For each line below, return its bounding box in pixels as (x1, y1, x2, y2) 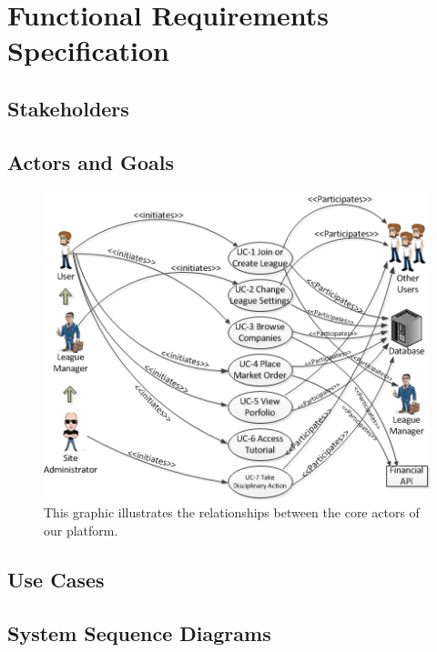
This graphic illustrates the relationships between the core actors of (44, 503, 420, 522)
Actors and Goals (7, 147, 174, 176)
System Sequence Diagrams (7, 618, 271, 647)
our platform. (44, 520, 118, 539)
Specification (7, 32, 169, 69)
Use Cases (7, 565, 105, 593)
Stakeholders (7, 94, 129, 122)
